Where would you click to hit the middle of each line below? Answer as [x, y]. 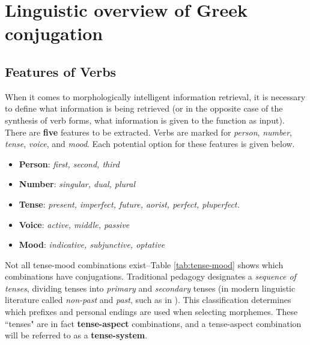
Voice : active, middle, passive [74, 224]
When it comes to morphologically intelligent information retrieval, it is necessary [155, 96]
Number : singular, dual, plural [77, 184]
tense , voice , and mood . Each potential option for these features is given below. [150, 144]
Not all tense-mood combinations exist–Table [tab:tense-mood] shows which [144, 264]
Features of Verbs [61, 71]
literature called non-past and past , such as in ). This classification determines [148, 300]
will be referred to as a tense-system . [76, 335]
